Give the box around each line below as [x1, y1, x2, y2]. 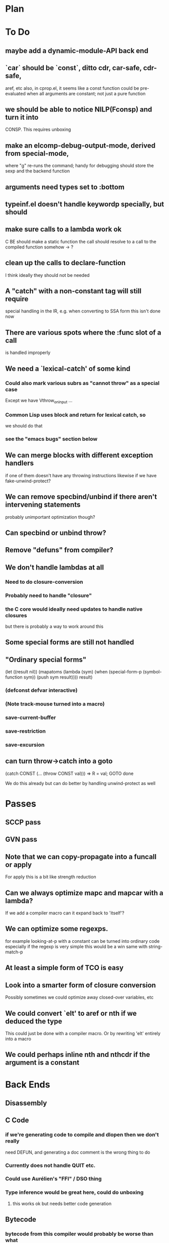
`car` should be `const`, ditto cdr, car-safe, [5, 64, 142, 73]
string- [148, 943, 163, 949]
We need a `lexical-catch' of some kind [5, 364, 131, 373]
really [5, 1138, 20, 1145]
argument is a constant [5, 1058, 80, 1067]
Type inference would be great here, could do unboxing [5, 1189, 144, 1196]
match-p [5, 949, 23, 955]
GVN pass [5, 835, 38, 844]
